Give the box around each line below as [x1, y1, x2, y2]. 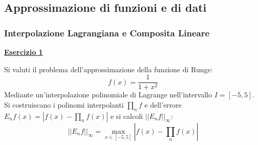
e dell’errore [144, 99, 182, 110]
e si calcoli [110, 110, 143, 121]
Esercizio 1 [4, 47, 43, 57]
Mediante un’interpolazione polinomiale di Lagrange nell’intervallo [4, 89, 212, 100]
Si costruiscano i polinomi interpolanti [4, 99, 124, 110]
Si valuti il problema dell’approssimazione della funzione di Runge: [4, 64, 213, 74]
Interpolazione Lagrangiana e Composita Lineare [4, 26, 210, 39]
